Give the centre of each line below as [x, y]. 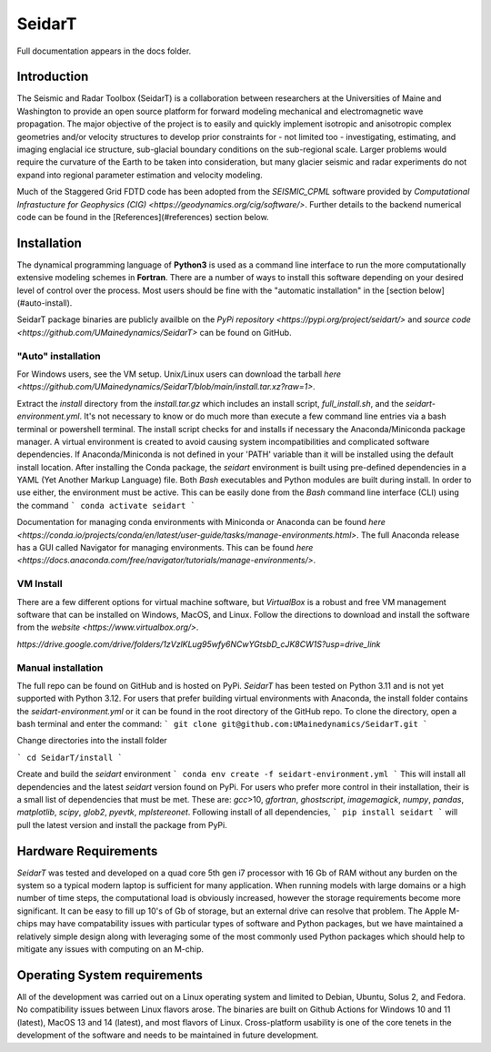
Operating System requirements [110, 975]
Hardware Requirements [87, 851]
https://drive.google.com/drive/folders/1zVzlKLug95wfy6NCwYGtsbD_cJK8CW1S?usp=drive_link [199, 644]
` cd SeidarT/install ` [70, 757]
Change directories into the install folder [92, 741]
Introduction [53, 77]
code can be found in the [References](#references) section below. [143, 217]
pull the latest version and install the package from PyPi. [122, 824]
